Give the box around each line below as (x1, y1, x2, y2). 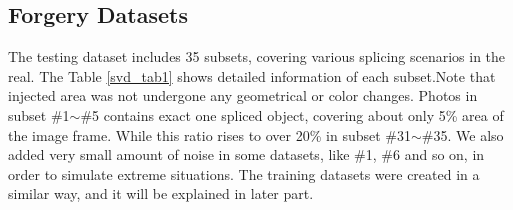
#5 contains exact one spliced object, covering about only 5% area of (80, 104, 504, 125)
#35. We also (421, 124, 504, 145)
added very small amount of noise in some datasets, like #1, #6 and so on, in (8, 144, 485, 165)
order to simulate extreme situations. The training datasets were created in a (8, 163, 480, 184)
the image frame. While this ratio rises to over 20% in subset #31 (8, 124, 411, 145)
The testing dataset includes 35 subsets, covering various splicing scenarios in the (8, 46, 506, 67)
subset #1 (8, 104, 70, 125)
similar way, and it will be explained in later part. (8, 183, 314, 204)
